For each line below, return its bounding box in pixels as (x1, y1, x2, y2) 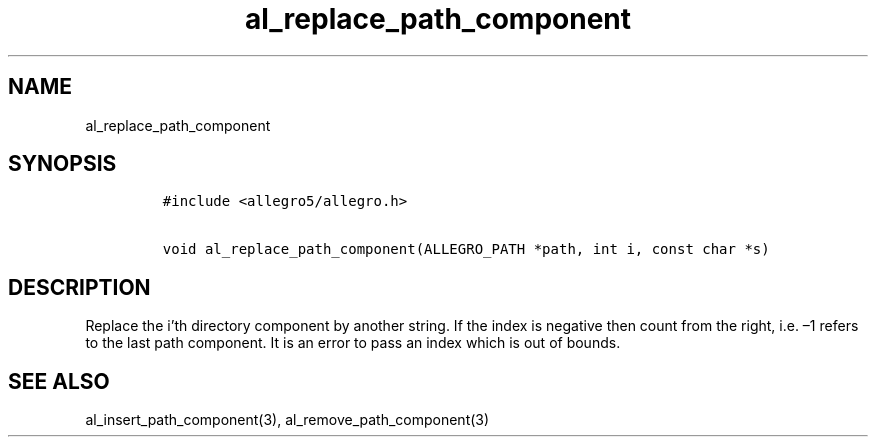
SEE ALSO (8, 368, 110, 394)
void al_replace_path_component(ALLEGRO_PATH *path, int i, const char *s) (162, 241, 770, 258)
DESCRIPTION (8, 274, 151, 300)
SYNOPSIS (8, 151, 117, 177)
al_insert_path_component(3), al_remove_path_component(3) (85, 411, 490, 429)
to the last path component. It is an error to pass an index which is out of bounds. (85, 334, 621, 352)
